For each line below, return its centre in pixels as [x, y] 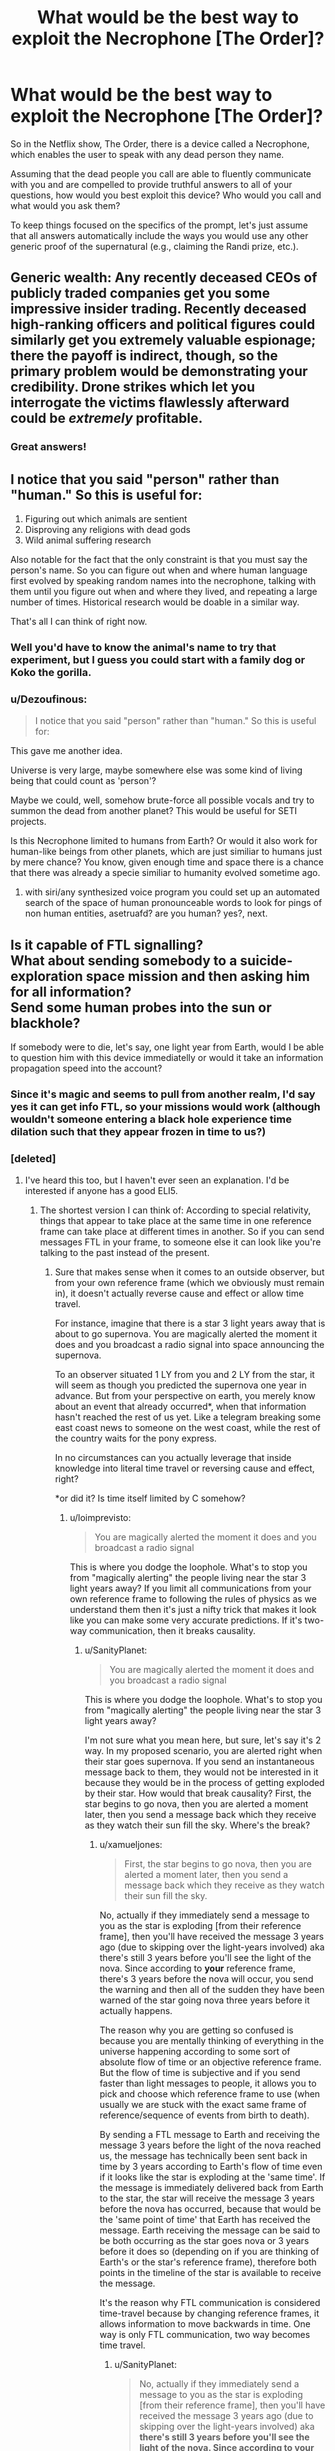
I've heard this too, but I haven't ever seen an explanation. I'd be [157, 1180]
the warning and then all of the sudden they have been [212, 1990]
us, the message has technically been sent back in [203, 2156]
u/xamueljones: [131, 1845]
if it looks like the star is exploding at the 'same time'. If [212, 2177]
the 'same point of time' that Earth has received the [205, 2220]
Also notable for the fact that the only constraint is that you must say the [159, 560]
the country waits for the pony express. [135, 1438]
